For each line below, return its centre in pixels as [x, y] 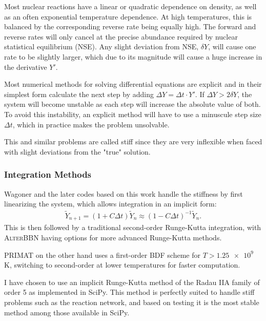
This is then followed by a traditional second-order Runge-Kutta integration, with [133, 227]
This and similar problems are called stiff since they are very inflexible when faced [133, 141]
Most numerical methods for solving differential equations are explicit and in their [133, 84]
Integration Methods [48, 174]
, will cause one [232, 46]
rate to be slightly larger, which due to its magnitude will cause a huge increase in [133, 56]
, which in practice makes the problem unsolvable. [91, 124]
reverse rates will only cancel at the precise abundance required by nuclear [121, 36]
